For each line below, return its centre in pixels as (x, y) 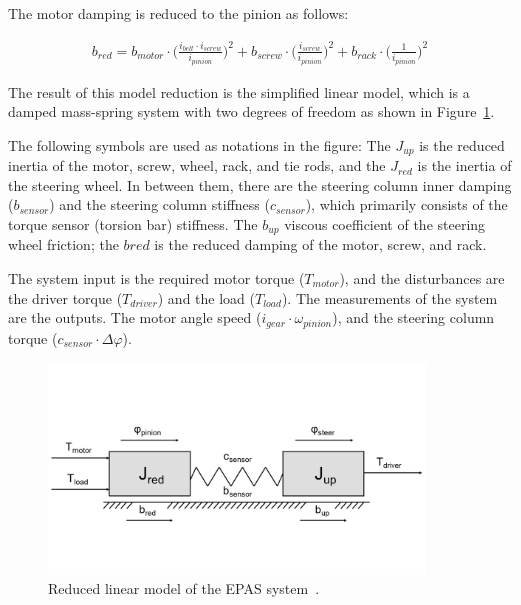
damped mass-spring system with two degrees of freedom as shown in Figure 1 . (251, 111)
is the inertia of (464, 165)
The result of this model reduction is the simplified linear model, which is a (239, 91)
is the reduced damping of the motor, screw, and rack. (320, 244)
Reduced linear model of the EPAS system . (184, 588)
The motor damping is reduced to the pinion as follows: (178, 13)
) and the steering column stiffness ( (159, 204)
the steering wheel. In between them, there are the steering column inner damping (260, 184)
